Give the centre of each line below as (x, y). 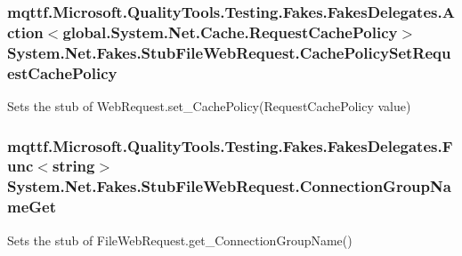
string (73, 166)
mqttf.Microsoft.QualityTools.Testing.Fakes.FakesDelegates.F (230, 145)
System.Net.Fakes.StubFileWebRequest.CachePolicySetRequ (229, 52)
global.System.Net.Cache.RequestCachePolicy (230, 32)
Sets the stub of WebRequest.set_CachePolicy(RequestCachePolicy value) (209, 105)
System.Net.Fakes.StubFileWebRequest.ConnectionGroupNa (229, 186)
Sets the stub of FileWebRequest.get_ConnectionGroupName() (180, 240)
